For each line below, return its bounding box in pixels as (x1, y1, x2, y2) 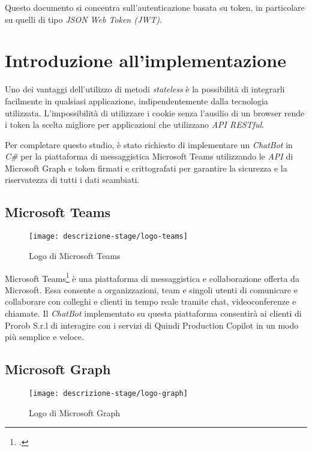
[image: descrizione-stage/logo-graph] (29, 389, 188, 398)
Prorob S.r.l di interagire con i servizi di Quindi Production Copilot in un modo (5, 318, 299, 331)
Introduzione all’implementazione (5, 48, 287, 73)
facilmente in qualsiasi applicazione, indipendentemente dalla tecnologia (5, 94, 268, 107)
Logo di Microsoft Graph (29, 406, 121, 419)
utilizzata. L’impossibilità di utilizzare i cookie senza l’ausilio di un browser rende (5, 106, 305, 119)
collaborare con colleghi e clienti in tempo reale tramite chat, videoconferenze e (5, 295, 296, 308)
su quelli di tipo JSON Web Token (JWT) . (5, 13, 162, 25)
